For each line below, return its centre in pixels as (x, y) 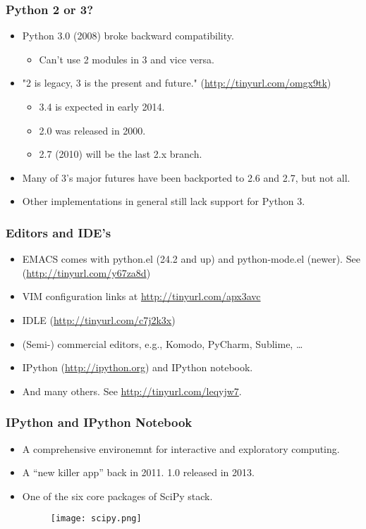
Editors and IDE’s (59, 232)
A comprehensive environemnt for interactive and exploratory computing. (181, 448)
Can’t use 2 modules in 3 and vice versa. (127, 59)
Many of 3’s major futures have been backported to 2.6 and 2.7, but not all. (186, 177)
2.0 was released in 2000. (92, 130)
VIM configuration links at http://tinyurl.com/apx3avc (141, 296)
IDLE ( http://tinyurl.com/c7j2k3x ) (99, 319)
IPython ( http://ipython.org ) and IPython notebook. (138, 367)
